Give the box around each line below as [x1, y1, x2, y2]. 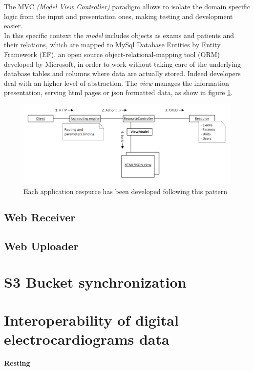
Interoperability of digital [4, 310, 179, 330]
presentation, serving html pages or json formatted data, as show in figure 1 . [4, 87, 233, 98]
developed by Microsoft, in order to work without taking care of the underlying [4, 59, 241, 69]
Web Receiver [4, 210, 76, 225]
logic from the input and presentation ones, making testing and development [4, 11, 233, 21]
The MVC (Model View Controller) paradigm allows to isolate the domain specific [4, 1, 250, 11]
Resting [4, 358, 30, 368]
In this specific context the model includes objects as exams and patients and [4, 30, 234, 40]
